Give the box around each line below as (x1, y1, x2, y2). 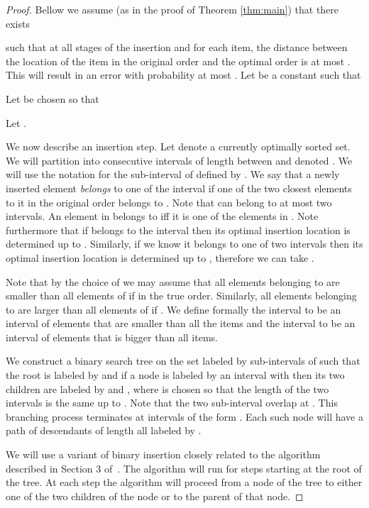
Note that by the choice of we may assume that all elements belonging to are (6, 274, 340, 289)
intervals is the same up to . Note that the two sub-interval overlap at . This (6, 395, 338, 410)
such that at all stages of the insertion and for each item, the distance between (6, 40, 348, 55)
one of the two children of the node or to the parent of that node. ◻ (6, 488, 304, 503)
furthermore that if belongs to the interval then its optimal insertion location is (6, 222, 351, 237)
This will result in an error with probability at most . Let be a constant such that (6, 67, 361, 82)
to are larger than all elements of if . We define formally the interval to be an (6, 302, 341, 316)
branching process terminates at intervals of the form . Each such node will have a (6, 409, 363, 424)
